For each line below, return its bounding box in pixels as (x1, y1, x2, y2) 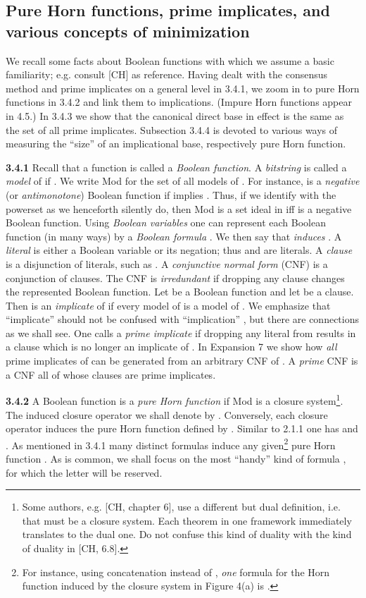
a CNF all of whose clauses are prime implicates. (6, 367, 216, 382)
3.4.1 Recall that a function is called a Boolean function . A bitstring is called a (6, 159, 347, 174)
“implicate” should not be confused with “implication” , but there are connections (6, 312, 359, 327)
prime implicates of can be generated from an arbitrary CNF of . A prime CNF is (6, 353, 358, 368)
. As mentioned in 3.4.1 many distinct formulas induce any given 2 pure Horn (6, 435, 336, 452)
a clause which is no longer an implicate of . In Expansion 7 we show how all (6, 339, 337, 354)
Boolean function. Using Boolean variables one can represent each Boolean (6, 215, 327, 230)
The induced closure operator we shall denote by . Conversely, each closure (6, 407, 328, 422)
